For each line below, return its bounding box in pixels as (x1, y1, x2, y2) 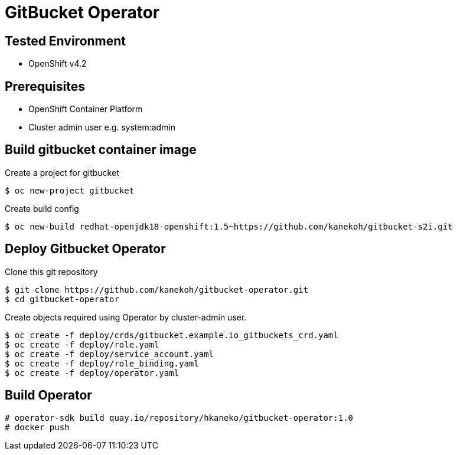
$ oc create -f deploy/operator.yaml (5, 368, 179, 378)
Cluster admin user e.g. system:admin (28, 122, 176, 133)
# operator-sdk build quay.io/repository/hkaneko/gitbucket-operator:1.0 (5, 413, 354, 423)
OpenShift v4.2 (28, 58, 87, 69)
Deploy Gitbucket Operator (5, 241, 166, 257)
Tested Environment (5, 33, 126, 48)
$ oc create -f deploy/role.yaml (5, 339, 159, 349)
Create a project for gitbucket (5, 167, 119, 178)
